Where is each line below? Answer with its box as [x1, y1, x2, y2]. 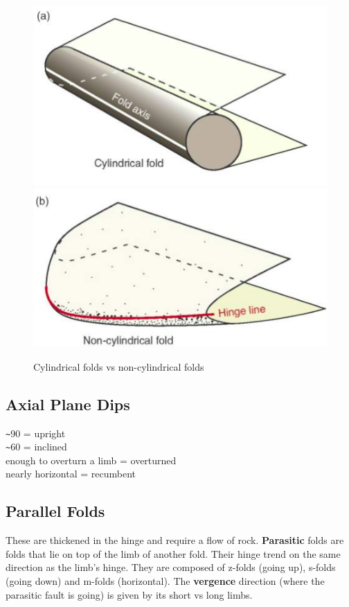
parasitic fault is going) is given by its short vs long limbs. [6, 587, 253, 601]
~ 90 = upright [6, 425, 66, 440]
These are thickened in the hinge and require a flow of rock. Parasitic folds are [6, 533, 344, 547]
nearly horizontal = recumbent [6, 466, 136, 481]
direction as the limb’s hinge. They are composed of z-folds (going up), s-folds [6, 560, 336, 574]
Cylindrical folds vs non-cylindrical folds [33, 359, 204, 373]
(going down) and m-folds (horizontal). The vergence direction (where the [6, 573, 325, 588]
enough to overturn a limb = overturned [6, 452, 177, 467]
